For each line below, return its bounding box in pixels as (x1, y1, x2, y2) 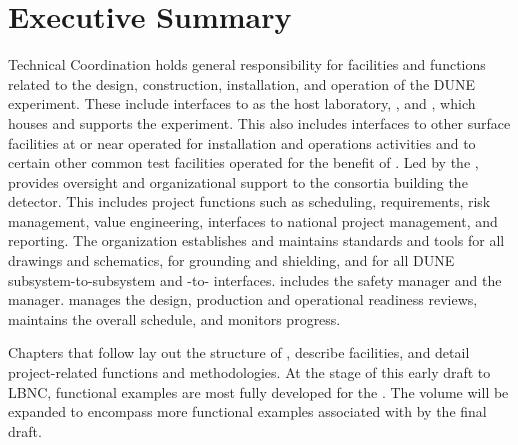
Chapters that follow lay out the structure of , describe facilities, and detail (8, 342, 470, 363)
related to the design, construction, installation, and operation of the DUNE (8, 73, 476, 94)
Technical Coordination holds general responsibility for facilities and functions (8, 54, 486, 75)
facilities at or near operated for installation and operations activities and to (8, 132, 476, 153)
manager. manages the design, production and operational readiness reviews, (8, 289, 478, 310)
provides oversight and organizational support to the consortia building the (8, 171, 468, 192)
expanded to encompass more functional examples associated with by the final (8, 401, 487, 422)
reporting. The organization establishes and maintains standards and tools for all (8, 230, 505, 251)
